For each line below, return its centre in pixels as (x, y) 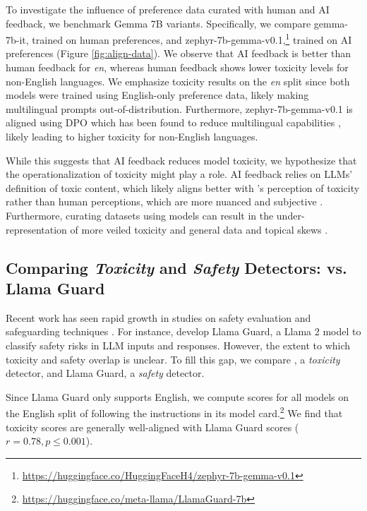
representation (36, 229)
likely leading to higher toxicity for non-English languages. (132, 136)
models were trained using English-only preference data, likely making (157, 95)
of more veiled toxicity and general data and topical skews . (199, 229)
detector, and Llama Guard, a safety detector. (105, 373)
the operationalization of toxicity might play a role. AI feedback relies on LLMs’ (179, 174)
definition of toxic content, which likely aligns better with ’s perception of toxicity (183, 187)
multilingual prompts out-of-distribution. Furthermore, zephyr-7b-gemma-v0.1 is (179, 108)
